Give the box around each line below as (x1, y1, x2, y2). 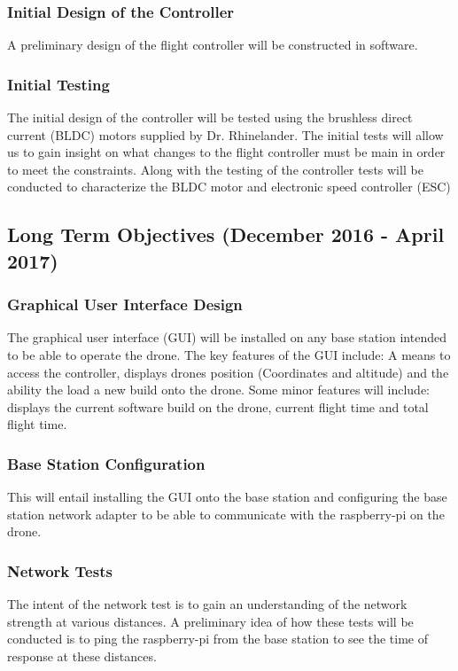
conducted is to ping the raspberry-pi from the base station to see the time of (7, 629, 428, 648)
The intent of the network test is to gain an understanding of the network (7, 595, 408, 613)
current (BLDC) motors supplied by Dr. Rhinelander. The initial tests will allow (7, 125, 444, 144)
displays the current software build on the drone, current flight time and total (7, 397, 429, 416)
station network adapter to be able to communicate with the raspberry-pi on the (7, 504, 445, 523)
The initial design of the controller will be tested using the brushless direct (7, 108, 413, 127)
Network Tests (7, 559, 113, 581)
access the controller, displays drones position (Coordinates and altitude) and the (7, 363, 449, 381)
